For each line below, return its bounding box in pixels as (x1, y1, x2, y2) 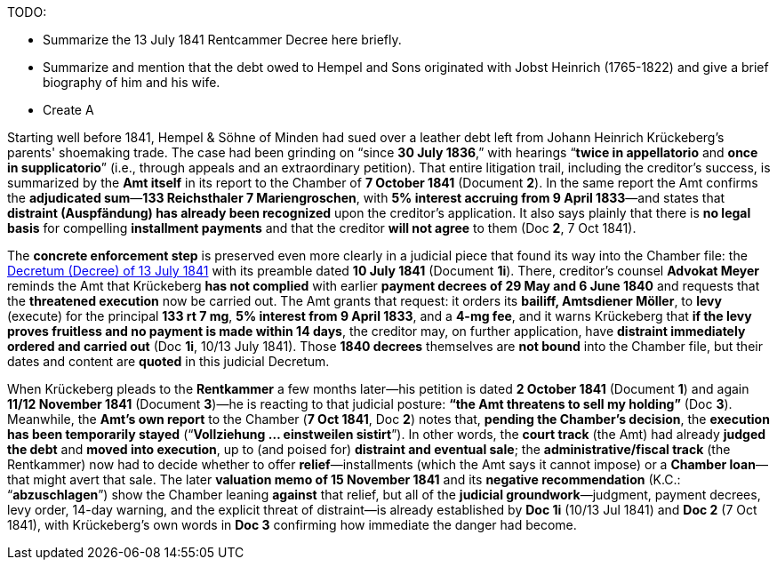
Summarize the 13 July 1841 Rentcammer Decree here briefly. (43, 32, 402, 47)
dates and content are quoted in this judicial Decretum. (7, 354, 330, 369)
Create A (43, 102, 94, 117)
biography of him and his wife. (43, 75, 220, 90)
